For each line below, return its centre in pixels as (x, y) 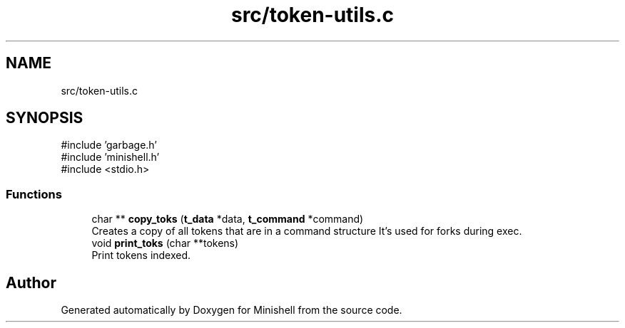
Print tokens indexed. (141, 255)
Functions (34, 194)
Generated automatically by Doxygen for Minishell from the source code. (232, 310)
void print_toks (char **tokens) (165, 243)
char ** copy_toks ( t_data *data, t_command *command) (228, 219)
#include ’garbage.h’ (109, 145)
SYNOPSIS (45, 118)
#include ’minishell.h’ (110, 157)
